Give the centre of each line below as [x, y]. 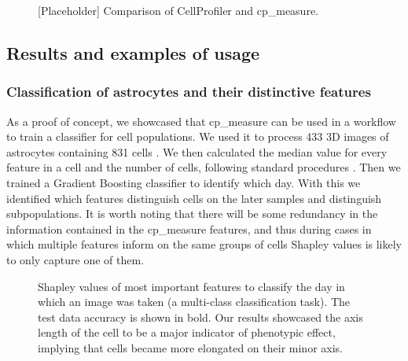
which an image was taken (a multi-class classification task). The [194, 302]
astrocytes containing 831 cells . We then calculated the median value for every [197, 151]
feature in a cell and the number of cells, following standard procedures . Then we [204, 167]
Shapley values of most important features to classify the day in [191, 286]
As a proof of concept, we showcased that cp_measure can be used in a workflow [201, 121]
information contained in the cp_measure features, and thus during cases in [189, 228]
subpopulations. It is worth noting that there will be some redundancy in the [192, 214]
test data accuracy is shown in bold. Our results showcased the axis [200, 317]
